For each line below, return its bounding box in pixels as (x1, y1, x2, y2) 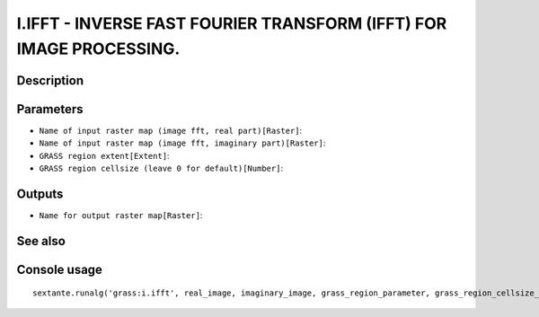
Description (16, 73, 84, 88)
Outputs (16, 186, 64, 201)
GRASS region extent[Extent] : (39, 150, 170, 161)
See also (16, 233, 66, 249)
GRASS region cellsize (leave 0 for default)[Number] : (39, 163, 283, 174)
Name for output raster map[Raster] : (39, 209, 203, 220)
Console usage (16, 261, 103, 277)
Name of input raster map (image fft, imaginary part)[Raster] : (39, 137, 326, 148)
